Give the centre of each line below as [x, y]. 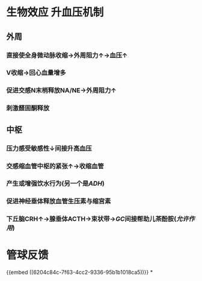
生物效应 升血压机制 [55, 12]
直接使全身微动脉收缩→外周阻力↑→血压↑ [67, 55]
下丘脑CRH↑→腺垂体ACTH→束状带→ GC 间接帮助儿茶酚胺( [91, 219]
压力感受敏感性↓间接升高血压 [49, 148]
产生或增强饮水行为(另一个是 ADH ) [56, 183]
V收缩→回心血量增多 [36, 73]
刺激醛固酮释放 [28, 108]
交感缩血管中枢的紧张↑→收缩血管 [55, 166]
